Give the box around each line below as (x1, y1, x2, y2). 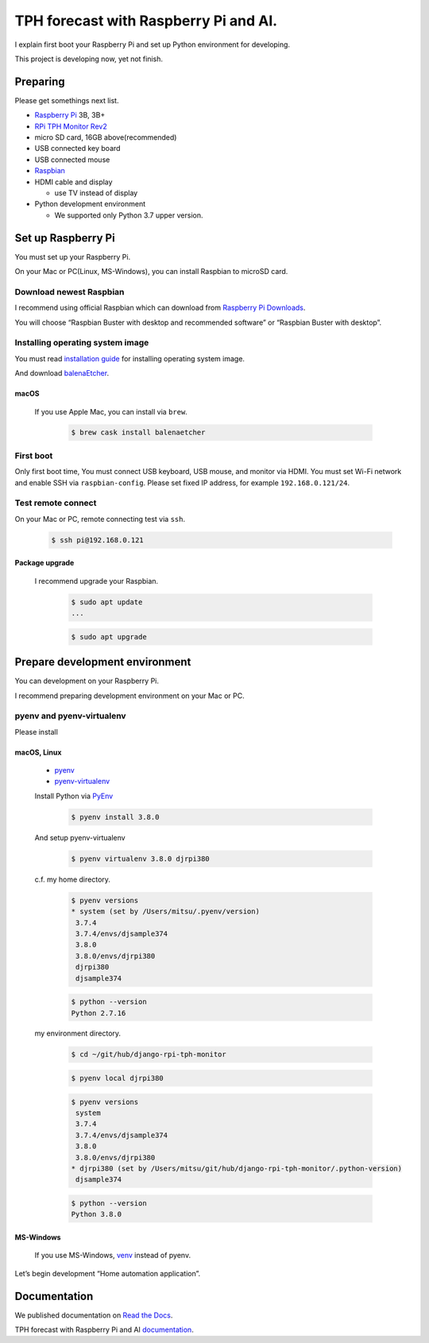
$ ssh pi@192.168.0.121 (51, 535, 145, 544)
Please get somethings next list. (14, 95, 119, 105)
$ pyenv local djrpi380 (71, 1074, 164, 1083)
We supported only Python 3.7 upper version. (54, 210, 203, 220)
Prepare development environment (14, 655, 191, 669)
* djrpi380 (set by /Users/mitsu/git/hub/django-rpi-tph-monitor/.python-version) (71, 1164, 403, 1173)
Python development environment (34, 199, 146, 209)
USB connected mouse (34, 155, 110, 164)
